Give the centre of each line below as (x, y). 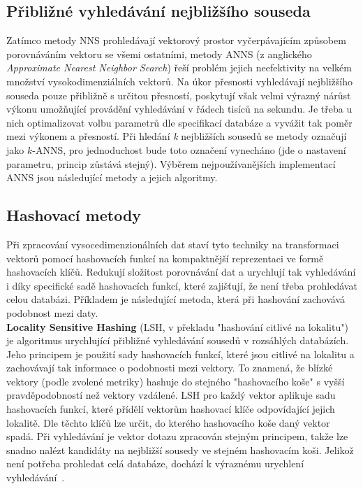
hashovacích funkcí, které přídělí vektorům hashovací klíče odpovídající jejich (171, 409)
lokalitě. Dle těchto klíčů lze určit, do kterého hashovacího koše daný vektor (168, 422)
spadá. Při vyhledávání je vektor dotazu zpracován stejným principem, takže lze (177, 436)
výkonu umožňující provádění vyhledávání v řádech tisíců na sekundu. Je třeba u (179, 109)
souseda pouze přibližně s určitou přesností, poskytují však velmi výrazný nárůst (179, 95)
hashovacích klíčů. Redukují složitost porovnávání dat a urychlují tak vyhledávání (181, 272)
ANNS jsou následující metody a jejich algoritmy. (112, 177)
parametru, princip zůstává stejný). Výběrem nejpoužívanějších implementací (171, 163)
